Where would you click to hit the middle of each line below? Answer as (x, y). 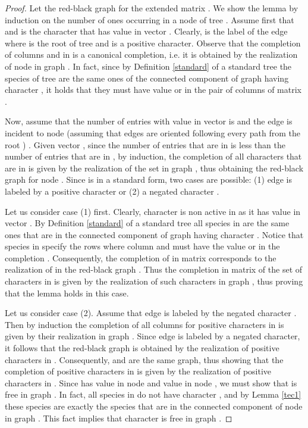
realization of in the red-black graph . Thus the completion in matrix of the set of (154, 269)
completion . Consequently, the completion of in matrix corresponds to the (141, 257)
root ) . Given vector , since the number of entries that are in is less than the (145, 144)
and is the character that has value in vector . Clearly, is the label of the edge (146, 31)
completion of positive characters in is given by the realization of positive (138, 371)
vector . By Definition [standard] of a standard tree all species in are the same (147, 223)
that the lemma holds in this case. (67, 293)
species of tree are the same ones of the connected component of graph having (147, 78)
